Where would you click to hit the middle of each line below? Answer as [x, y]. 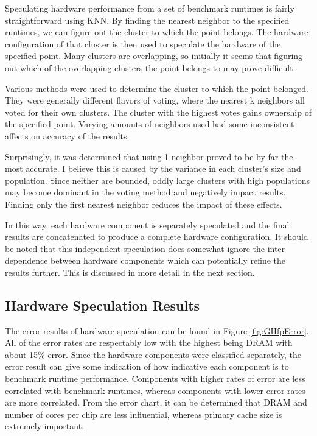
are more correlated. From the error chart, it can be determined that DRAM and [156, 402]
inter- [277, 248]
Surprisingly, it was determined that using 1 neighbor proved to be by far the [149, 156]
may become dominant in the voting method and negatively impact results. [145, 192]
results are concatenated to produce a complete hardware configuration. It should [157, 237]
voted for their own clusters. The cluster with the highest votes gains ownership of [158, 112]
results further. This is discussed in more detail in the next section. [130, 272]
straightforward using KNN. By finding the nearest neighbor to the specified [147, 20]
